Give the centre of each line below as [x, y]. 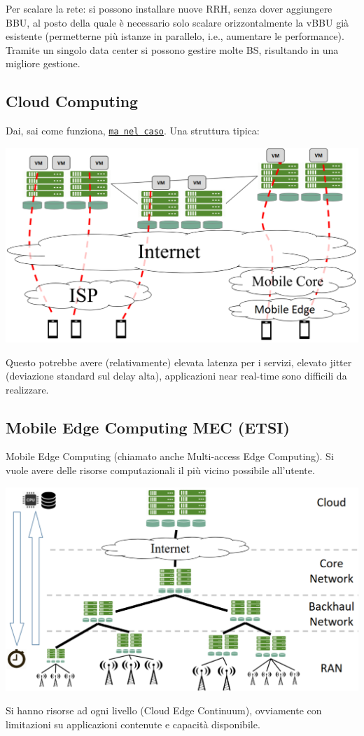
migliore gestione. [43, 63]
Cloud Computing [72, 101]
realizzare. [27, 389]
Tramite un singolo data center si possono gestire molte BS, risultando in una [172, 49]
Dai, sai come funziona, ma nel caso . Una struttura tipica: [133, 131]
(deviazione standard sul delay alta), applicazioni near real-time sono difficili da [176, 376]
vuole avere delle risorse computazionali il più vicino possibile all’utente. [160, 470]
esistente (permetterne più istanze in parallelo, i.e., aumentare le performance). [175, 36]
